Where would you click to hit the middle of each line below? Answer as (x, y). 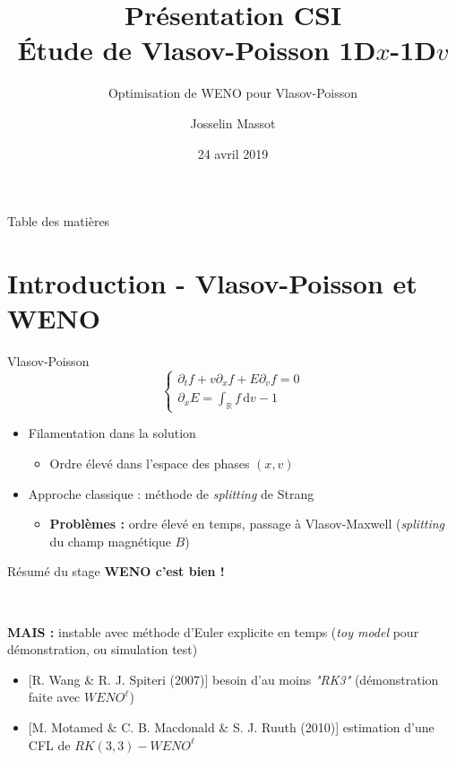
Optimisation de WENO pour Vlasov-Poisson (233, 93)
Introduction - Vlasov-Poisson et (212, 282)
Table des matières (59, 221)
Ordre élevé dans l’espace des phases (150, 463)
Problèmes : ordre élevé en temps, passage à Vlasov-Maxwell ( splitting (247, 524)
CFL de (49, 744)
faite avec (54, 697)
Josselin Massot (233, 122)
